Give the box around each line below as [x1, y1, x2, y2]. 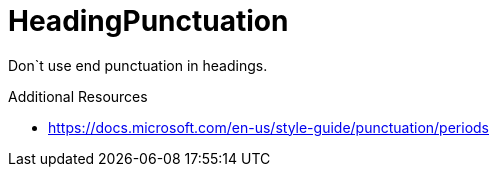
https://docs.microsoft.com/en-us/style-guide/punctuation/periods [48, 118, 489, 136]
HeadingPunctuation [8, 4, 289, 38]
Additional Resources [8, 87, 148, 105]
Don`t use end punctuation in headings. [8, 56, 268, 74]
